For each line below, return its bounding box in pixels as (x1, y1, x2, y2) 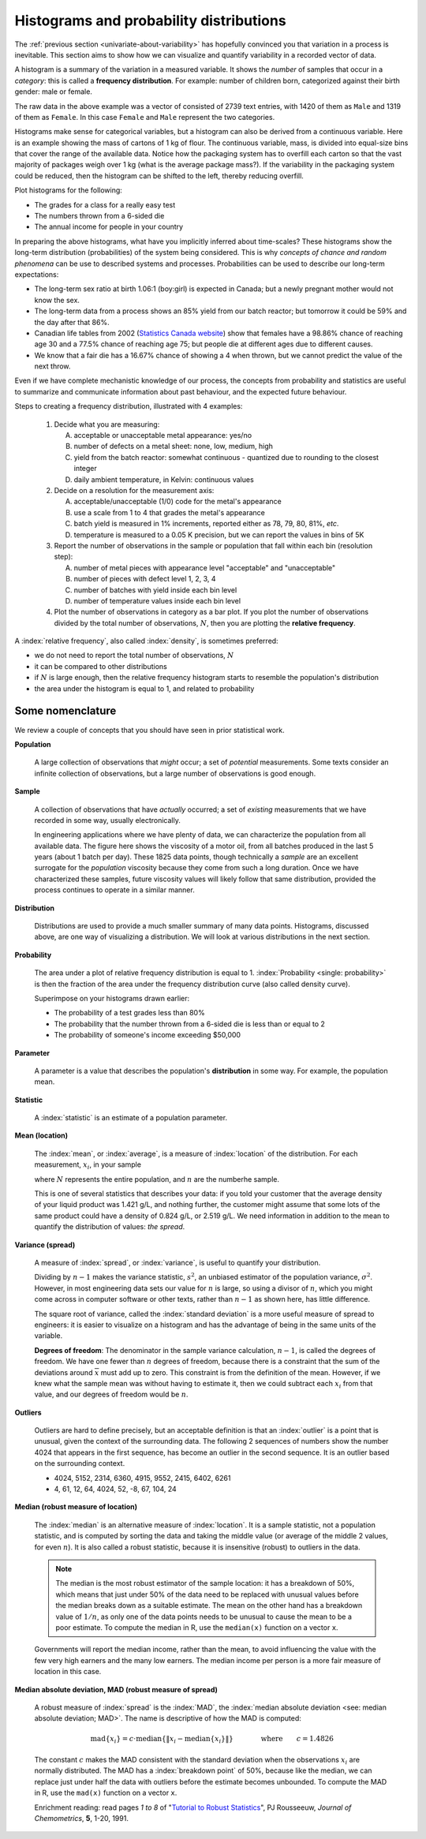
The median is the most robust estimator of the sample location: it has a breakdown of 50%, (55, 1579, 355, 1588)
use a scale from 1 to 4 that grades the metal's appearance (73, 507, 266, 517)
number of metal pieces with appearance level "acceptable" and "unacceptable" (73, 563, 336, 572)
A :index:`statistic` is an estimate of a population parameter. (34, 1113, 228, 1123)
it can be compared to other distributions (34, 661, 167, 671)
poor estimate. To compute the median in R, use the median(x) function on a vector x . (55, 1622, 338, 1632)
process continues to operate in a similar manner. (34, 885, 195, 895)
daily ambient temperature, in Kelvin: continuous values (73, 474, 254, 484)
